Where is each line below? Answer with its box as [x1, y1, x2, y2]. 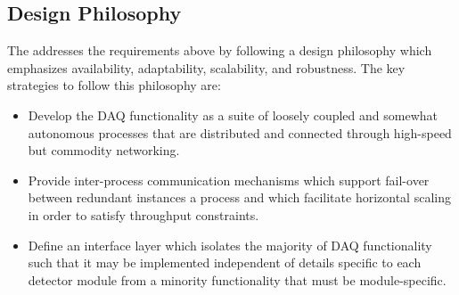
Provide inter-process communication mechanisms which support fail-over [28, 170, 430, 189]
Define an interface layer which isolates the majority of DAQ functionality [28, 235, 432, 254]
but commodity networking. [28, 141, 180, 160]
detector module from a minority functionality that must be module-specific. [28, 270, 447, 289]
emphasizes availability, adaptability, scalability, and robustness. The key [7, 58, 406, 77]
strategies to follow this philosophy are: [7, 76, 221, 94]
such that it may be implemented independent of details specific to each [28, 253, 422, 272]
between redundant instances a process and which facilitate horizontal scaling [28, 188, 451, 207]
